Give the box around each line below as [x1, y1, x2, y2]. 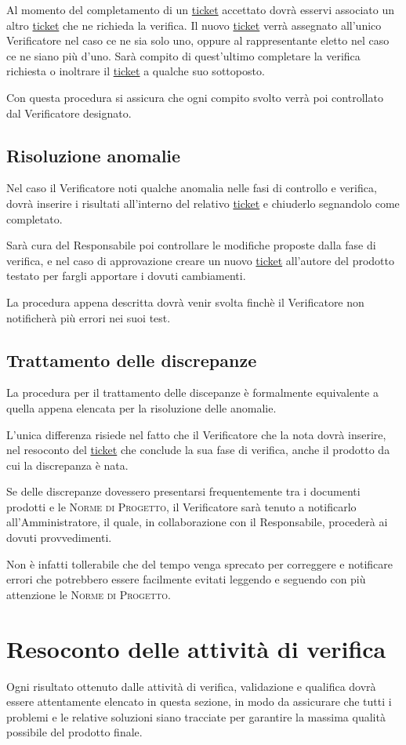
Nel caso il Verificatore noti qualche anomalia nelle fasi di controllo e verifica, [6, 180, 377, 196]
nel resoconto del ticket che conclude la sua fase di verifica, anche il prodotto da [6, 442, 390, 458]
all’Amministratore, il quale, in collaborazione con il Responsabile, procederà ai [6, 514, 388, 530]
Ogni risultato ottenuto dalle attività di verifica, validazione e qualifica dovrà [6, 678, 376, 694]
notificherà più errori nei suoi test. [6, 309, 171, 325]
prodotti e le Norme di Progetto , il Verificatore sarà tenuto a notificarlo [6, 498, 357, 514]
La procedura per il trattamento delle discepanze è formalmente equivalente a [6, 384, 379, 401]
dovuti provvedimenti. [6, 529, 112, 546]
